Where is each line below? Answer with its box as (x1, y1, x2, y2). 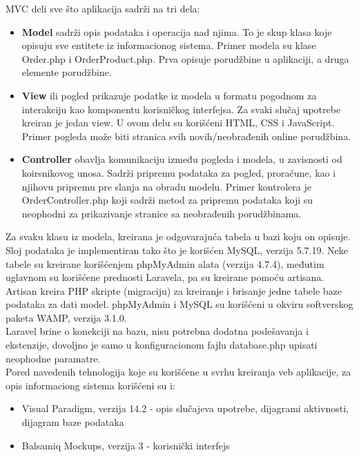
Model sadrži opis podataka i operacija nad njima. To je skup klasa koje (21, 24, 332, 39)
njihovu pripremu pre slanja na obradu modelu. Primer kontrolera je (21, 179, 311, 193)
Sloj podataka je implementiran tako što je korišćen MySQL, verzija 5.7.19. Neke (6, 242, 348, 257)
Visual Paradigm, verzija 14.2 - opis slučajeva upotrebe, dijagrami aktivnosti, (21, 401, 349, 416)
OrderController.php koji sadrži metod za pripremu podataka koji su (21, 193, 313, 207)
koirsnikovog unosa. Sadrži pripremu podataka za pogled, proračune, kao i (21, 165, 336, 179)
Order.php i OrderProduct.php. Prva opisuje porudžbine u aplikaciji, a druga (21, 51, 349, 66)
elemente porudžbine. (21, 65, 112, 79)
